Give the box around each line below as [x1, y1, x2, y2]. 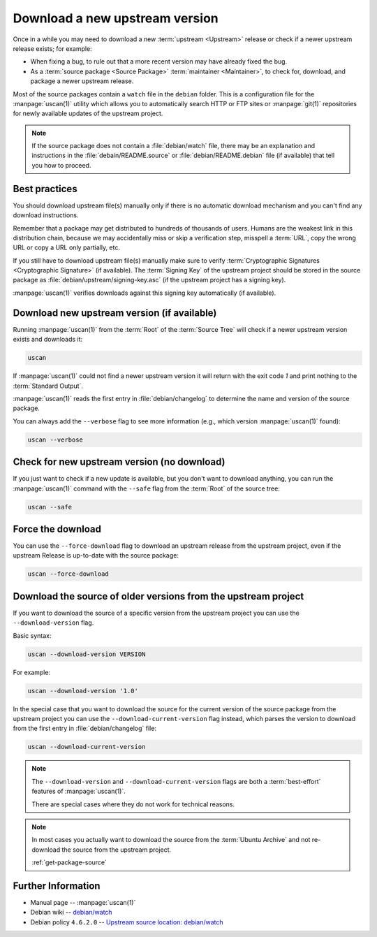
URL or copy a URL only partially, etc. [13, 243, 120, 252]
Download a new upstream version [13, 10, 219, 26]
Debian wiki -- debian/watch [30, 908, 112, 917]
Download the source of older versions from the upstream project [13, 590, 304, 602]
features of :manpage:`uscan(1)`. [31, 787, 126, 796]
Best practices [13, 182, 77, 195]
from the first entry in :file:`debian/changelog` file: [13, 724, 157, 733]
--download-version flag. [13, 618, 94, 627]
